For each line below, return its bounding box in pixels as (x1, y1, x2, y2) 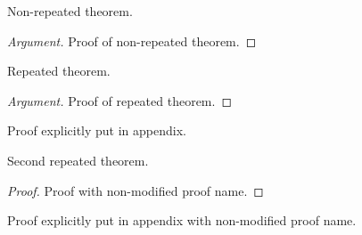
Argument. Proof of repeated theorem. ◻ (7, 91, 233, 109)
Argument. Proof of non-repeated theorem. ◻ (7, 31, 257, 50)
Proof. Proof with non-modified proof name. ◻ (7, 181, 264, 199)
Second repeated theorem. (7, 150, 149, 169)
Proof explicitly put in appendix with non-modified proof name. (7, 211, 357, 230)
